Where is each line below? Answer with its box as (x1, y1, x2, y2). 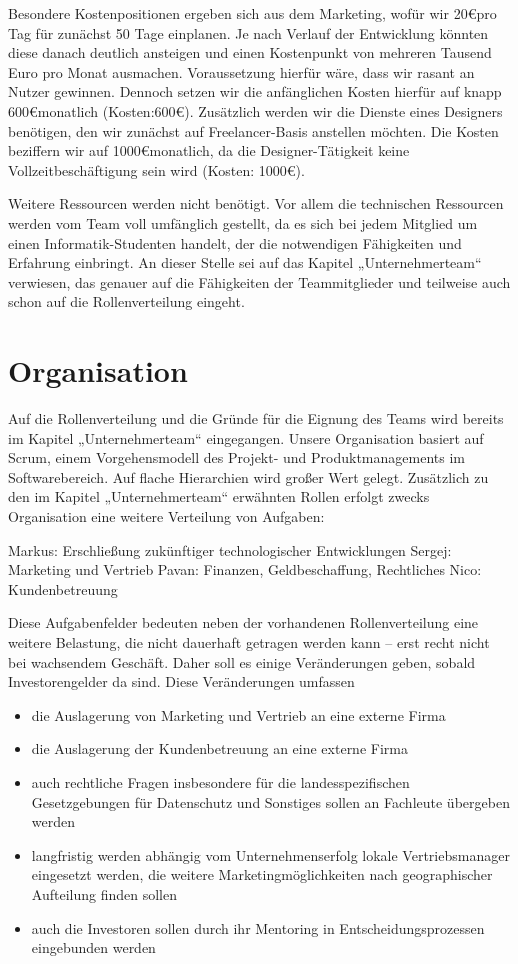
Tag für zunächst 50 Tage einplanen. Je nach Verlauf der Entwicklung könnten (8, 22, 489, 43)
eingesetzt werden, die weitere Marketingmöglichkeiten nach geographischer (31, 864, 493, 885)
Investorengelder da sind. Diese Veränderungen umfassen (8, 671, 355, 692)
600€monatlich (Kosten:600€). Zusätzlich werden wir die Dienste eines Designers (8, 100, 503, 121)
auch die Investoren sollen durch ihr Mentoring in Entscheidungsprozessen (31, 917, 485, 938)
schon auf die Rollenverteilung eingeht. (8, 291, 245, 312)
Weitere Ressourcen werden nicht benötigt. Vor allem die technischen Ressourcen (8, 193, 504, 214)
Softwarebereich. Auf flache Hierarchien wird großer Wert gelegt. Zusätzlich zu (8, 466, 489, 487)
